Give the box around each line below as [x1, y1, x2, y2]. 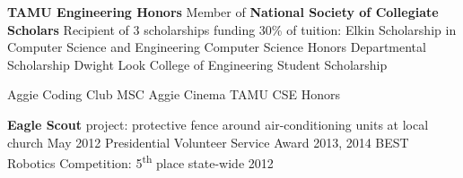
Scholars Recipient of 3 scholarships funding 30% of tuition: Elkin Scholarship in [7, 20, 457, 38]
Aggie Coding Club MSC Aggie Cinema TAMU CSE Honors [7, 85, 340, 104]
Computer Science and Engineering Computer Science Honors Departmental [7, 38, 426, 56]
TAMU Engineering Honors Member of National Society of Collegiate [7, 3, 439, 21]
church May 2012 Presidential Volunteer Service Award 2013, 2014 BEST [7, 132, 409, 151]
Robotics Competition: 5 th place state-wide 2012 [7, 151, 274, 172]
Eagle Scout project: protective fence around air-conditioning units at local [7, 114, 429, 133]
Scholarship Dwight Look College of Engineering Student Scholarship [7, 55, 388, 73]
